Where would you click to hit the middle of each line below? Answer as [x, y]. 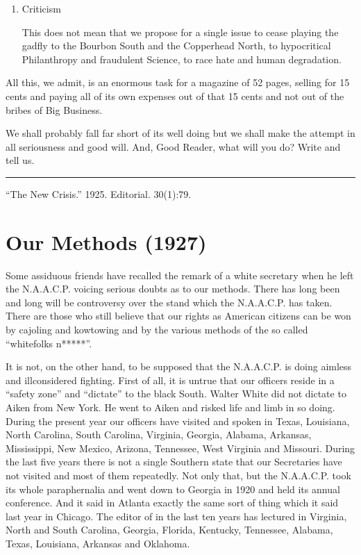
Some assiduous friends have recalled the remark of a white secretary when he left [180, 275]
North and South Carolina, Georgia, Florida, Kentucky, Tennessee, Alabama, [169, 530]
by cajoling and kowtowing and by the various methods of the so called [157, 330]
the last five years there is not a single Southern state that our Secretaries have [174, 462]
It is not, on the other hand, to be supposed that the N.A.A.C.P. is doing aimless [179, 366]
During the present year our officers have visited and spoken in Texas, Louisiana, [178, 421]
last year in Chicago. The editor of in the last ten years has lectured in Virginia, [176, 516]
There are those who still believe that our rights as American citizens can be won [178, 316]
